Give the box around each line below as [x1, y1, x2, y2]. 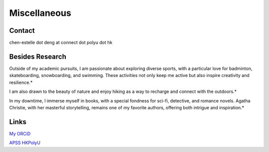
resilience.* [9, 79, 33, 85]
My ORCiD [9, 131, 31, 137]
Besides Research [9, 52, 67, 61]
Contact [9, 26, 35, 35]
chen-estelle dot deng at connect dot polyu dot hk [9, 40, 113, 46]
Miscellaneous [9, 7, 72, 18]
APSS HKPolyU [9, 140, 41, 146]
